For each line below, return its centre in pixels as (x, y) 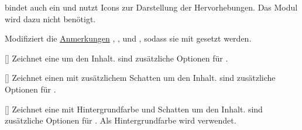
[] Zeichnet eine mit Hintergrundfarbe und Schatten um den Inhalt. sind (134, 109)
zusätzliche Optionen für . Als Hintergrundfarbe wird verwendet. (121, 120)
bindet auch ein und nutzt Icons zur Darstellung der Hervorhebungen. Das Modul (151, 7)
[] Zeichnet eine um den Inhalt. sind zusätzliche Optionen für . (116, 58)
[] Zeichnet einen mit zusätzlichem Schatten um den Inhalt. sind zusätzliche (140, 78)
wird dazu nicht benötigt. (50, 18)
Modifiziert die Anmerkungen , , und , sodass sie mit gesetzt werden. (128, 38)
